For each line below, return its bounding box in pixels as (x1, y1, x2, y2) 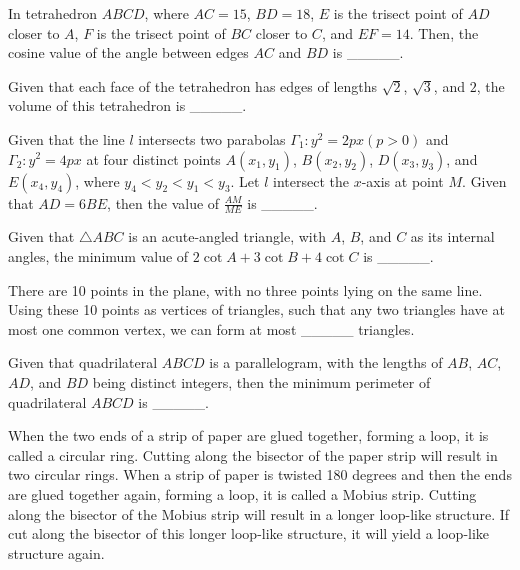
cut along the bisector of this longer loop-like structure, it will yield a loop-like (8, 523, 490, 544)
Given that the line (8, 128, 125, 149)
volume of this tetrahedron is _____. (8, 95, 247, 116)
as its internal (410, 226, 495, 247)
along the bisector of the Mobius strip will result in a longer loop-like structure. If (8, 503, 510, 524)
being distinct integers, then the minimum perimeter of (92, 371, 431, 392)
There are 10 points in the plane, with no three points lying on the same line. (8, 279, 483, 300)
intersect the (273, 170, 349, 191)
